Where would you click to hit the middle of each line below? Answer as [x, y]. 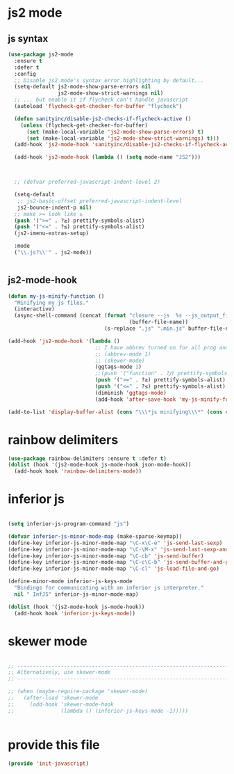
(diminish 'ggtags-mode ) [131, 393]
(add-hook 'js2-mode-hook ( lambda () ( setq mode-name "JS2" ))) [107, 157]
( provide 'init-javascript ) [49, 764]
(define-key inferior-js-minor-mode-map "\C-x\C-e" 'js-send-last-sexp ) [115, 543]
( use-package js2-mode [41, 54]
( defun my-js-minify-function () [56, 296]
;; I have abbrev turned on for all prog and [162, 347]
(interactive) [34, 309]
